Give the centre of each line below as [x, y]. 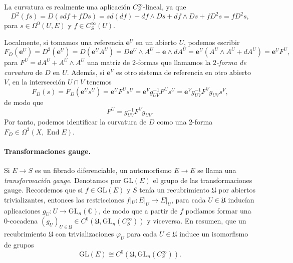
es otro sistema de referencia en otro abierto [183, 72]
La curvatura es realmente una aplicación [67, 6]
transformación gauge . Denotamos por [63, 180]
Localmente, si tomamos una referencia [64, 42]
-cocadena [23, 221]
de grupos [19, 244]
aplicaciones [22, 210]
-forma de [231, 62]
